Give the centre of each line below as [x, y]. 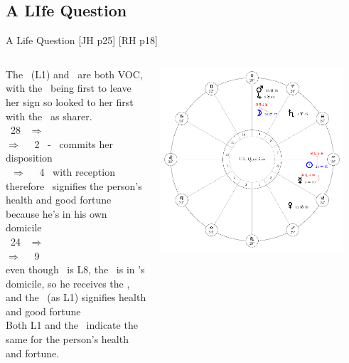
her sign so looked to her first [70, 101]
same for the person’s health [67, 339]
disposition [29, 158]
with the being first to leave [69, 88]
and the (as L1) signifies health [76, 297]
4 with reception [77, 171]
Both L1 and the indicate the [72, 325]
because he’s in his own [57, 213]
